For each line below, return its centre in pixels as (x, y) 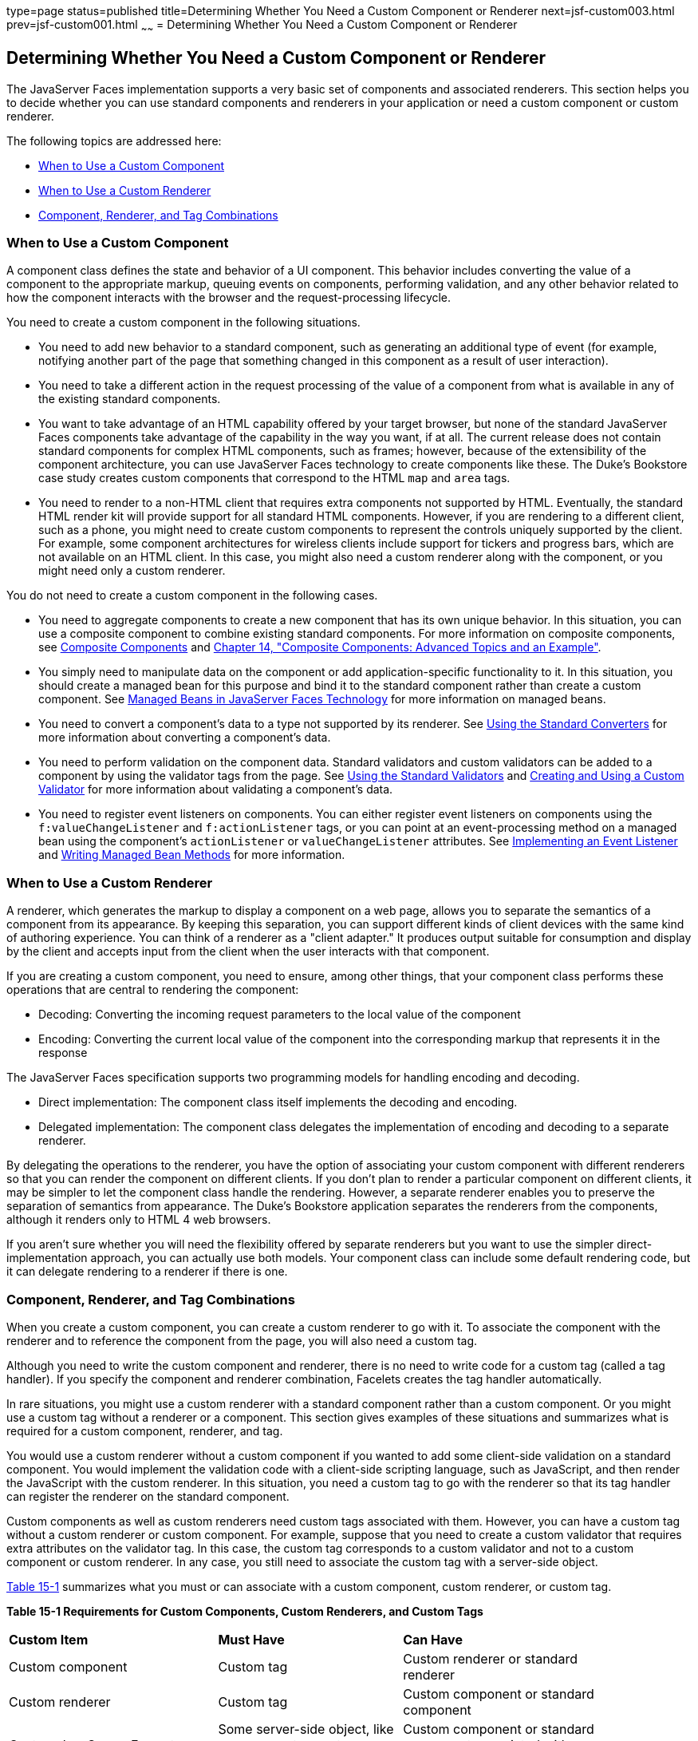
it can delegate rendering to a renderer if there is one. (147, 1272)
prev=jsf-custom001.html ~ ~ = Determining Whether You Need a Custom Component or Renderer (262, 26)
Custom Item (49, 1639)
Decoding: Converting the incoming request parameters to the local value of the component (280, 1015)
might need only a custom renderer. (132, 571)
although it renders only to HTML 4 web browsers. (139, 1220)
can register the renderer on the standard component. (148, 1496)
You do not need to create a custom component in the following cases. (192, 596)
